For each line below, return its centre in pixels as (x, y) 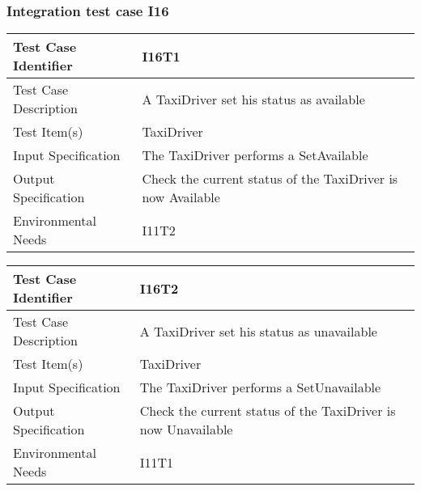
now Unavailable (186, 430)
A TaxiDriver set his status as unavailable (258, 331)
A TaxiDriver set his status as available (253, 99)
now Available (181, 197)
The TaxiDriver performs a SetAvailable (255, 155)
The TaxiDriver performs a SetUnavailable (260, 387)
